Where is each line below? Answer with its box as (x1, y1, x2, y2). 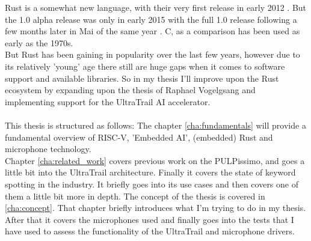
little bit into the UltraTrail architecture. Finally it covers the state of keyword (5, 166, 296, 178)
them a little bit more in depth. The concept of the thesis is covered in (5, 189, 265, 202)
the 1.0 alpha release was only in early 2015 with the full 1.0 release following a (5, 13, 297, 25)
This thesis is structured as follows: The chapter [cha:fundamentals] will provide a (5, 118, 306, 131)
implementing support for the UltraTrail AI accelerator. (5, 95, 211, 108)
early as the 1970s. (5, 36, 73, 49)
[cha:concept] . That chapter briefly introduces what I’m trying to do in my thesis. (5, 201, 306, 214)
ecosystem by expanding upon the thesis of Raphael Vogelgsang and (5, 84, 256, 96)
